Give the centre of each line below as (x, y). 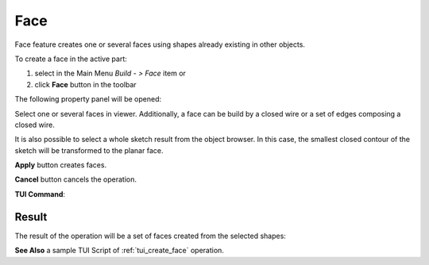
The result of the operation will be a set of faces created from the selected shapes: (150, 236)
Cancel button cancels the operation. (76, 179)
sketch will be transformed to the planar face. (89, 150)
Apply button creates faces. (61, 165)
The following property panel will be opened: (88, 99)
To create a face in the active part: (71, 59)
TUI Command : (40, 194)
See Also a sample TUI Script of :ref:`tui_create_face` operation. (119, 251)
